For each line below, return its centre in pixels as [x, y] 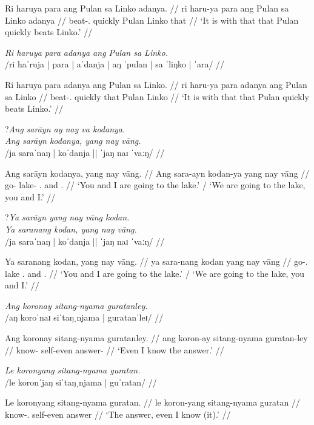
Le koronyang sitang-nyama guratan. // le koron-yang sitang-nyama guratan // [153, 402]
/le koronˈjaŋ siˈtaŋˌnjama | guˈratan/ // [81, 382]
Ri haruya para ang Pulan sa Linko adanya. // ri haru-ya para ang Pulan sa [147, 8]
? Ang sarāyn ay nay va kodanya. [65, 128]
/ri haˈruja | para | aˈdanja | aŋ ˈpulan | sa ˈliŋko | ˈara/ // [115, 64]
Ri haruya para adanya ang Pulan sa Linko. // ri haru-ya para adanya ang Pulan [156, 84]
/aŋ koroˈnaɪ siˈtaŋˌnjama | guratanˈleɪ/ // [84, 317]
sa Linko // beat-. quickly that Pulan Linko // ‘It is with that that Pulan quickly [157, 96]
